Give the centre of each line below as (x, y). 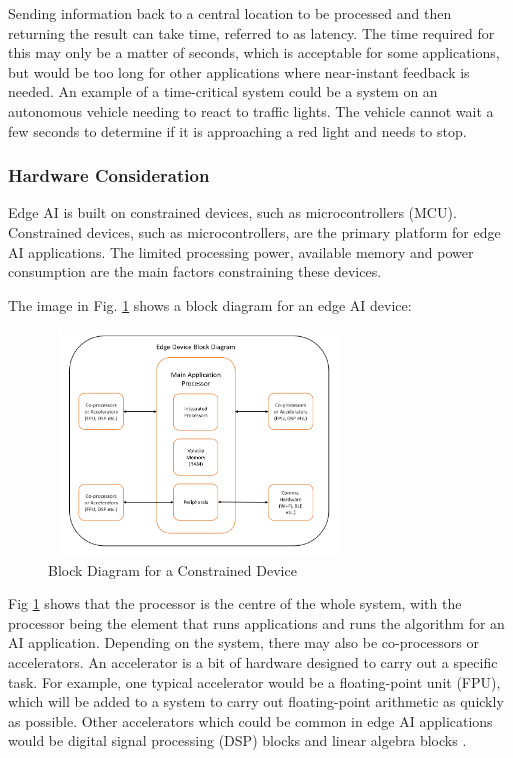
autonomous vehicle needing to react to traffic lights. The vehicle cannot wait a (251, 110)
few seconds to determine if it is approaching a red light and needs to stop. (237, 130)
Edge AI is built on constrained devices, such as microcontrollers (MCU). (232, 212)
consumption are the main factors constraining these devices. (195, 271)
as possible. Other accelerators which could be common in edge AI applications (250, 720)
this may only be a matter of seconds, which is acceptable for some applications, (254, 52)
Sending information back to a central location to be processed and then (230, 13)
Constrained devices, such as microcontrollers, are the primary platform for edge (254, 231)
